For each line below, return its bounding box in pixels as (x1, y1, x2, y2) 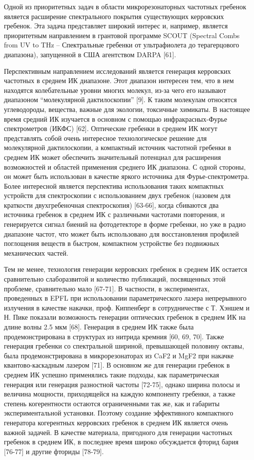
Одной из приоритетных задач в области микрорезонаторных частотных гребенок (4, 1, 246, 11)
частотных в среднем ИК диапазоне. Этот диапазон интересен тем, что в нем (4, 75, 234, 86)
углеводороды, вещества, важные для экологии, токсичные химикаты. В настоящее (4, 104, 250, 114)
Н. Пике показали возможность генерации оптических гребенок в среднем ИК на (4, 312, 246, 322)
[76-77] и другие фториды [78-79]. (4, 446, 104, 456)
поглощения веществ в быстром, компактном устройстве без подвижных (4, 238, 219, 248)
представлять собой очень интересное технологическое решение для (4, 132, 207, 143)
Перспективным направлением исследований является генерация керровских (4, 66, 231, 76)
